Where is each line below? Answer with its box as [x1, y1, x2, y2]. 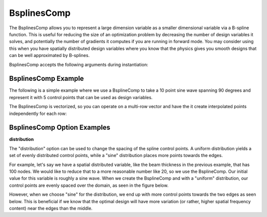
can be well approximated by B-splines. [9, 53, 90, 58]
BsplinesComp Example [9, 74, 84, 83]
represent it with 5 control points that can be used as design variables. [9, 94, 153, 100]
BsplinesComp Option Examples [9, 123, 111, 132]
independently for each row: [9, 110, 67, 116]
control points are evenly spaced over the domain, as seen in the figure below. [9, 182, 169, 188]
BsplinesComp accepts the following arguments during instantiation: [9, 61, 148, 67]
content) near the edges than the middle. [9, 206, 92, 211]
